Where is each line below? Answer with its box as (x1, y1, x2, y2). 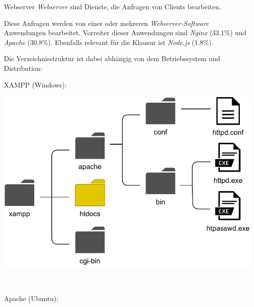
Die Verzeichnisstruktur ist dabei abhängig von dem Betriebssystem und (4, 53, 220, 64)
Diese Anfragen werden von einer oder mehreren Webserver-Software (4, 18, 209, 28)
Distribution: (4, 63, 42, 73)
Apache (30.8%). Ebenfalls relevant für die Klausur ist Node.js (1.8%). (4, 37, 214, 47)
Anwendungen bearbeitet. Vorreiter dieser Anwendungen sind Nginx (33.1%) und (4, 27, 247, 38)
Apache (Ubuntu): (4, 293, 59, 304)
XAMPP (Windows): (4, 79, 67, 89)
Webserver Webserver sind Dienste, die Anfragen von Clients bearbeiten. (4, 1, 221, 11)
